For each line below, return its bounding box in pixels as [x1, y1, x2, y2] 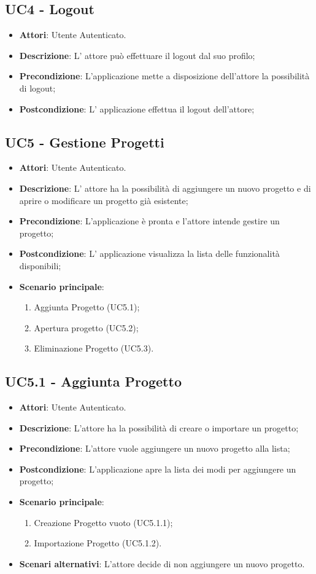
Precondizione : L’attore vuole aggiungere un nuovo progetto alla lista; [19, 442, 290, 455]
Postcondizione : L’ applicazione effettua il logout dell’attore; [19, 102, 255, 115]
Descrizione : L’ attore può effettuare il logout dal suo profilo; [19, 49, 255, 61]
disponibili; [19, 259, 61, 272]
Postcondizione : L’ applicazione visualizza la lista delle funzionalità [19, 247, 280, 260]
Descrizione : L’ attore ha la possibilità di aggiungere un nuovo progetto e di [19, 181, 311, 194]
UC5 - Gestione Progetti [5, 132, 164, 151]
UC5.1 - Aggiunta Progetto [5, 372, 182, 391]
